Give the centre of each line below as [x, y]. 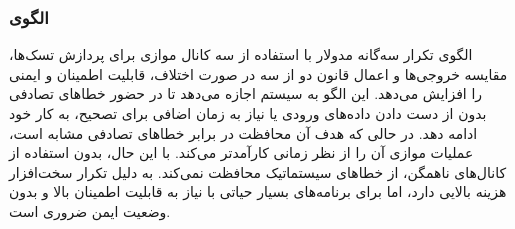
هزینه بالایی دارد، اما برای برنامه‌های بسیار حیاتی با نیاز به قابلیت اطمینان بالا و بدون [258, 191]
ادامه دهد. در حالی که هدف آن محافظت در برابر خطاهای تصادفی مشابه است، [243, 132]
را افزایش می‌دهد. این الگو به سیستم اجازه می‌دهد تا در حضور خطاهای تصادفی [246, 93]
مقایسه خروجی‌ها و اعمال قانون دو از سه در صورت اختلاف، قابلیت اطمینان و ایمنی [258, 73]
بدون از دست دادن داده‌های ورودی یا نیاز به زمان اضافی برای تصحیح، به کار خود [248, 113]
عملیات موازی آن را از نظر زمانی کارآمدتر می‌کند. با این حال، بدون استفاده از [241, 152]
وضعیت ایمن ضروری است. [90, 210]
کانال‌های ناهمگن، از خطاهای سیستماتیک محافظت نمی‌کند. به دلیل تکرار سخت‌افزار [258, 171]
